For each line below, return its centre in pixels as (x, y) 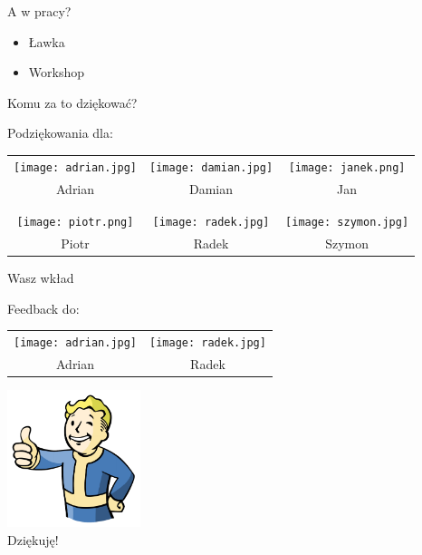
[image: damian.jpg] (211, 167)
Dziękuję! (33, 539)
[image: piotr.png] (75, 222)
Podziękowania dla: (60, 133)
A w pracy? (39, 11)
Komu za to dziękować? (72, 102)
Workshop (56, 72)
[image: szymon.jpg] (347, 222)
